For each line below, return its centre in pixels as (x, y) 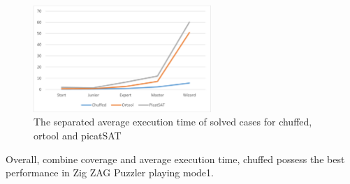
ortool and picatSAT (78, 135)
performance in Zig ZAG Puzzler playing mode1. (110, 172)
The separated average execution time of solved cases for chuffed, (173, 122)
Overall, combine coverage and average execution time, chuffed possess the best (175, 159)
